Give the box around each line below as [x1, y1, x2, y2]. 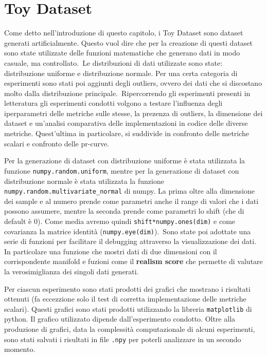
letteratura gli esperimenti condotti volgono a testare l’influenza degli [4, 98, 223, 108]
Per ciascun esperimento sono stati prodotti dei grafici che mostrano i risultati [4, 283, 251, 294]
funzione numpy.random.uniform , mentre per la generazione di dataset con [4, 165, 239, 176]
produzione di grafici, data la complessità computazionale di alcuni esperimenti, [4, 324, 255, 334]
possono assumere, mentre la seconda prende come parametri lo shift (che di [4, 205, 244, 216]
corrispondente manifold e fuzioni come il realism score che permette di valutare [4, 256, 263, 267]
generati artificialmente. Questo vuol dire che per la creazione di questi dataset [4, 37, 253, 48]
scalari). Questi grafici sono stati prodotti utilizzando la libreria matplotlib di [4, 303, 252, 314]
